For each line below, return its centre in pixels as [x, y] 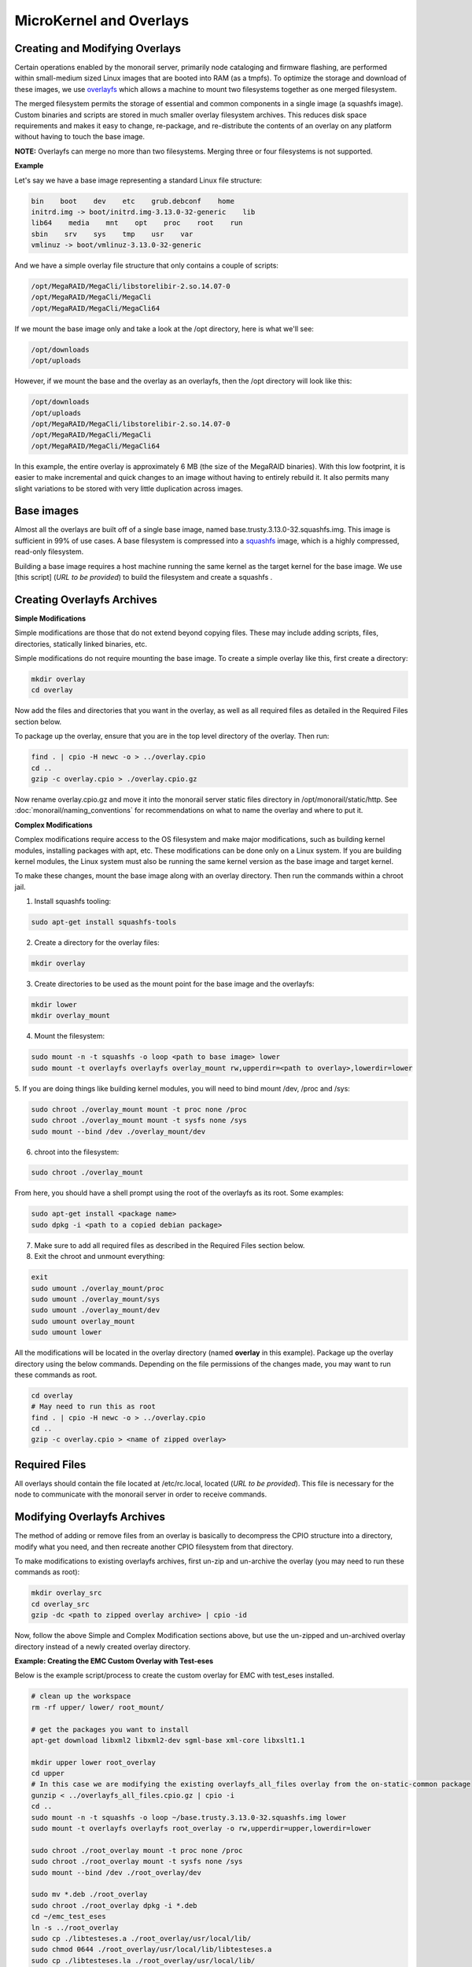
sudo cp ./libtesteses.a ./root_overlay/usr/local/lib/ [141, 1938]
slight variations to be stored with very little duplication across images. [129, 489]
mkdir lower [54, 1005]
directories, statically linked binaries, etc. [81, 644]
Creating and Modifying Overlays [98, 48]
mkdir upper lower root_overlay [94, 1762]
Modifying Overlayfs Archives [90, 1517]
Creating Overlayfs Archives [86, 599]
